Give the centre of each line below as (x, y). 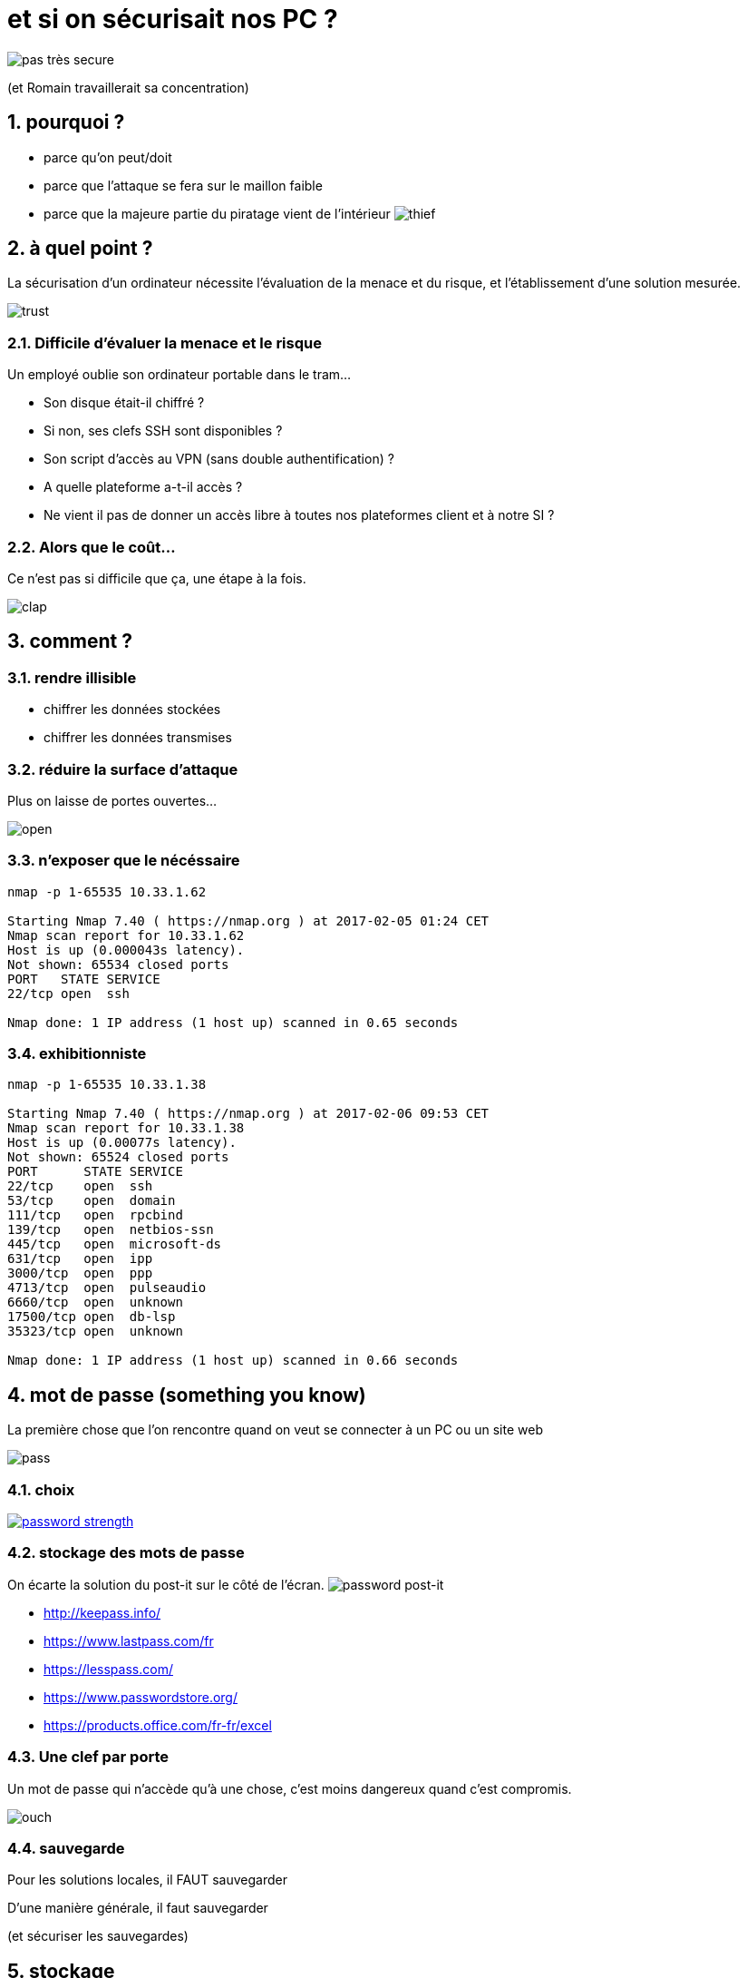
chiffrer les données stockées (132, 710)
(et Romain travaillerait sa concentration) (128, 87)
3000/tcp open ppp (80, 1273)
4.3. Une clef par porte (88, 1757)
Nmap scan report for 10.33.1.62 (126, 935)
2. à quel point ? (80, 249)
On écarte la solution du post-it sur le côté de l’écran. (166, 1584)
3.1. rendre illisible (72, 677)
